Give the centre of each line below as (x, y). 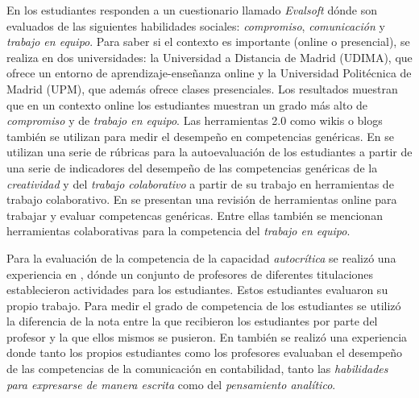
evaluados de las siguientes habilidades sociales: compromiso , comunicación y (196, 25)
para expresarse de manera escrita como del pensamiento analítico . (171, 384)
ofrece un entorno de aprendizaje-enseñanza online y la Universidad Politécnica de (209, 73)
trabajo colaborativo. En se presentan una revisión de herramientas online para (202, 199)
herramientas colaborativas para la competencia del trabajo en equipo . (178, 231)
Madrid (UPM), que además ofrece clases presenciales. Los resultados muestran (202, 88)
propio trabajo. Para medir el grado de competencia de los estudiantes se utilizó (204, 305)
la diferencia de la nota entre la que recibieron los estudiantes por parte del (192, 321)
